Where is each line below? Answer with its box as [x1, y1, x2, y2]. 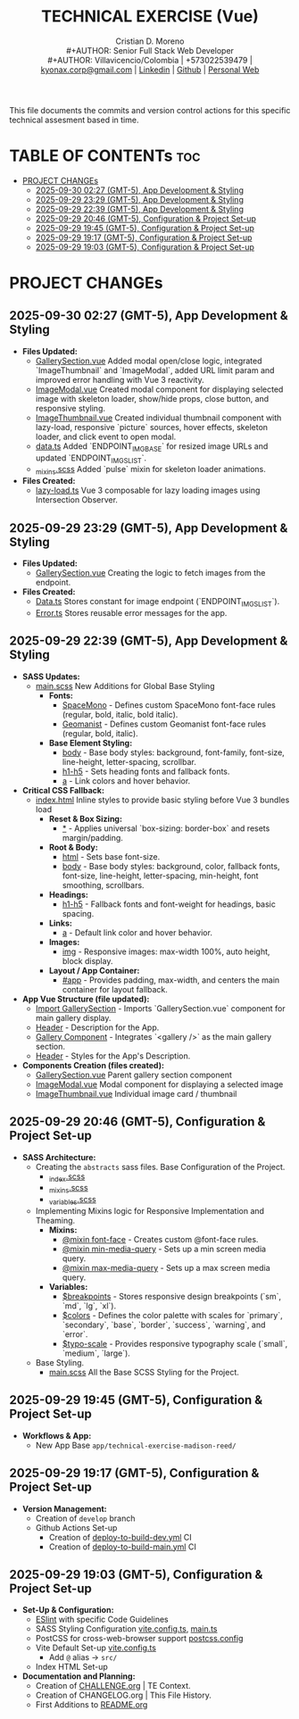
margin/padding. [62, 832, 123, 843]
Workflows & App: [21, 1430, 92, 1441]
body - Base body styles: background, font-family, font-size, [62, 747, 286, 758]
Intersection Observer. [35, 494, 119, 505]
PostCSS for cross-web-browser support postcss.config [35, 1633, 244, 1644]
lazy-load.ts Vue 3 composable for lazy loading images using [35, 485, 261, 496]
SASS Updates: [21, 671, 80, 682]
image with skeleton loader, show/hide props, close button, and [35, 393, 270, 403]
